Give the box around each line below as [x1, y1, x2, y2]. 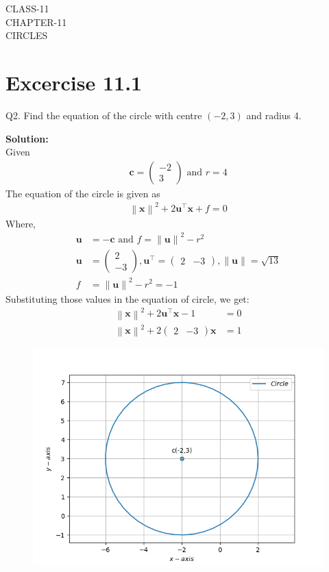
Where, [5, 216, 36, 230]
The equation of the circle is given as [5, 186, 160, 200]
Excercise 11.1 [5, 68, 143, 96]
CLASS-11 [5, 1, 49, 15]
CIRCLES [5, 28, 48, 42]
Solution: [5, 131, 49, 145]
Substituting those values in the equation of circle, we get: [5, 291, 249, 306]
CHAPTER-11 [5, 14, 67, 29]
